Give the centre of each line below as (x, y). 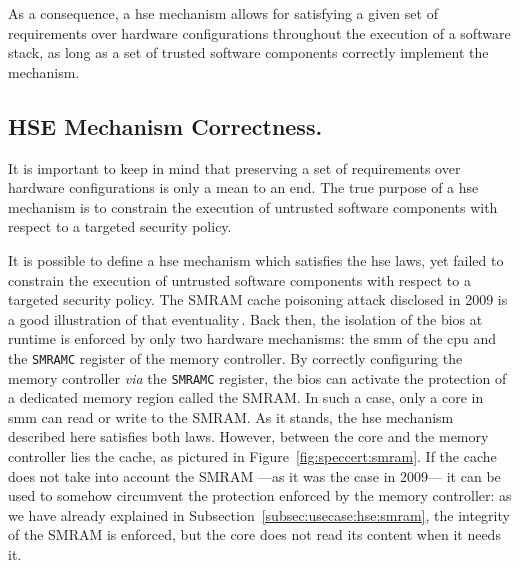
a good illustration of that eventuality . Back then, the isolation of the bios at (245, 318)
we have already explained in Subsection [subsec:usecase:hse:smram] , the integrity (259, 514)
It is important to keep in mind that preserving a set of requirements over (234, 167)
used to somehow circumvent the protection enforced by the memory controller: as (260, 495)
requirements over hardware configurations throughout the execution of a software (259, 32)
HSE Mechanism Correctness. (165, 125)
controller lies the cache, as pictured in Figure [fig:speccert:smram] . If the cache (252, 456)
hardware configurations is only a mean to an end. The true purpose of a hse (243, 187)
